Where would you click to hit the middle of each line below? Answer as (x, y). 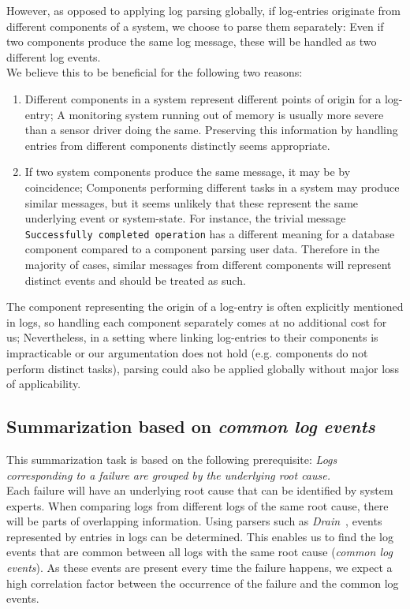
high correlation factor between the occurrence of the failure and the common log (203, 583)
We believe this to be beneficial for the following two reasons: (155, 72)
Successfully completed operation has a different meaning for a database (210, 233)
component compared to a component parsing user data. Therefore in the (202, 249)
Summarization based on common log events (191, 426)
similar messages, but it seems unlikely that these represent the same (192, 202)
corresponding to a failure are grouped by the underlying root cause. (169, 474)
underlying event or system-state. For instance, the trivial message (185, 218)
